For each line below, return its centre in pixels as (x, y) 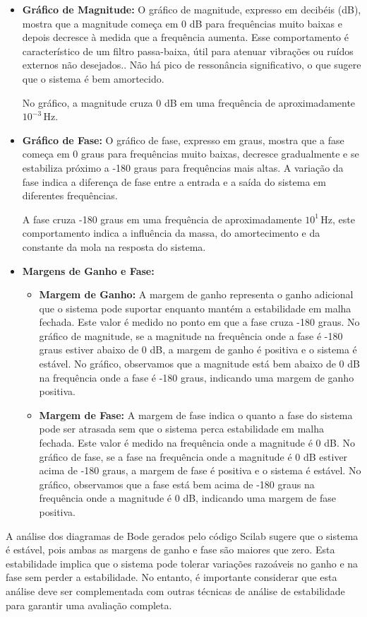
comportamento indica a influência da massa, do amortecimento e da (171, 233)
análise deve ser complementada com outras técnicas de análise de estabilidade (175, 590)
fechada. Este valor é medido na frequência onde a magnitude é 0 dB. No (197, 443)
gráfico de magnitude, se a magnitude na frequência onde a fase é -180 (191, 335)
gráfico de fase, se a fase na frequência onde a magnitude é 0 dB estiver (193, 456)
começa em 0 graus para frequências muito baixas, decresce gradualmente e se (191, 154)
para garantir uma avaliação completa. (89, 605)
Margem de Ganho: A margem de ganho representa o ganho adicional (196, 294)
